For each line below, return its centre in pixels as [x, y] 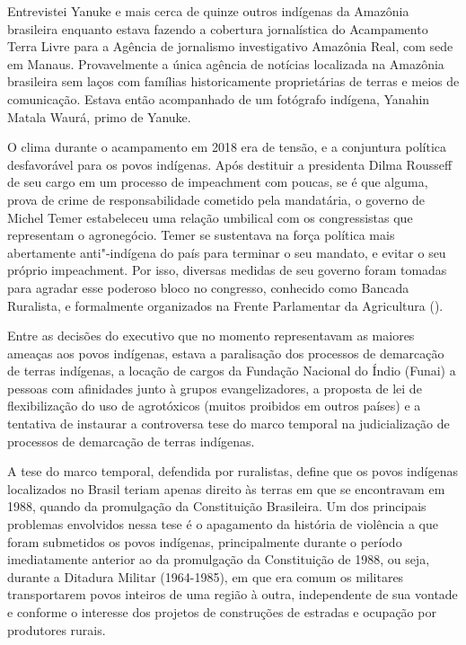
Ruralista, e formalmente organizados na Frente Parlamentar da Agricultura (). [225, 305]
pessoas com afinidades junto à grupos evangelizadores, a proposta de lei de [215, 388]
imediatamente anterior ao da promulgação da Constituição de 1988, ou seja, [219, 559]
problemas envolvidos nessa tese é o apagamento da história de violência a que [223, 524]
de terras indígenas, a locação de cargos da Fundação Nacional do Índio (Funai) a [232, 371]
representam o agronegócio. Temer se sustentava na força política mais [201, 235]
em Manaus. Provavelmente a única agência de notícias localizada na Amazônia [226, 63]
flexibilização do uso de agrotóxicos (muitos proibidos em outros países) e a [214, 406]
